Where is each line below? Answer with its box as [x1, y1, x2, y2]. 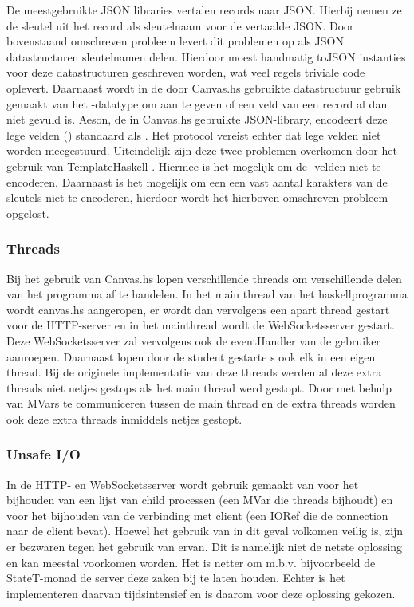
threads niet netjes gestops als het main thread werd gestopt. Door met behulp [6, 379, 392, 396]
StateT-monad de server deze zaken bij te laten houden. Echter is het [6, 570, 345, 586]
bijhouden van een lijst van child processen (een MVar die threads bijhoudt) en [6, 491, 393, 508]
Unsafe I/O [6, 444, 81, 464]
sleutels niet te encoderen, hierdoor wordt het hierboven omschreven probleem [6, 189, 388, 206]
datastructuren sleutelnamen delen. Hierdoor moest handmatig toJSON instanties [6, 48, 406, 65]
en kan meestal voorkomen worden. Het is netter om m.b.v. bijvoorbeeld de [6, 554, 376, 570]
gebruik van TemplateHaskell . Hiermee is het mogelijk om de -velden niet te [6, 157, 381, 174]
